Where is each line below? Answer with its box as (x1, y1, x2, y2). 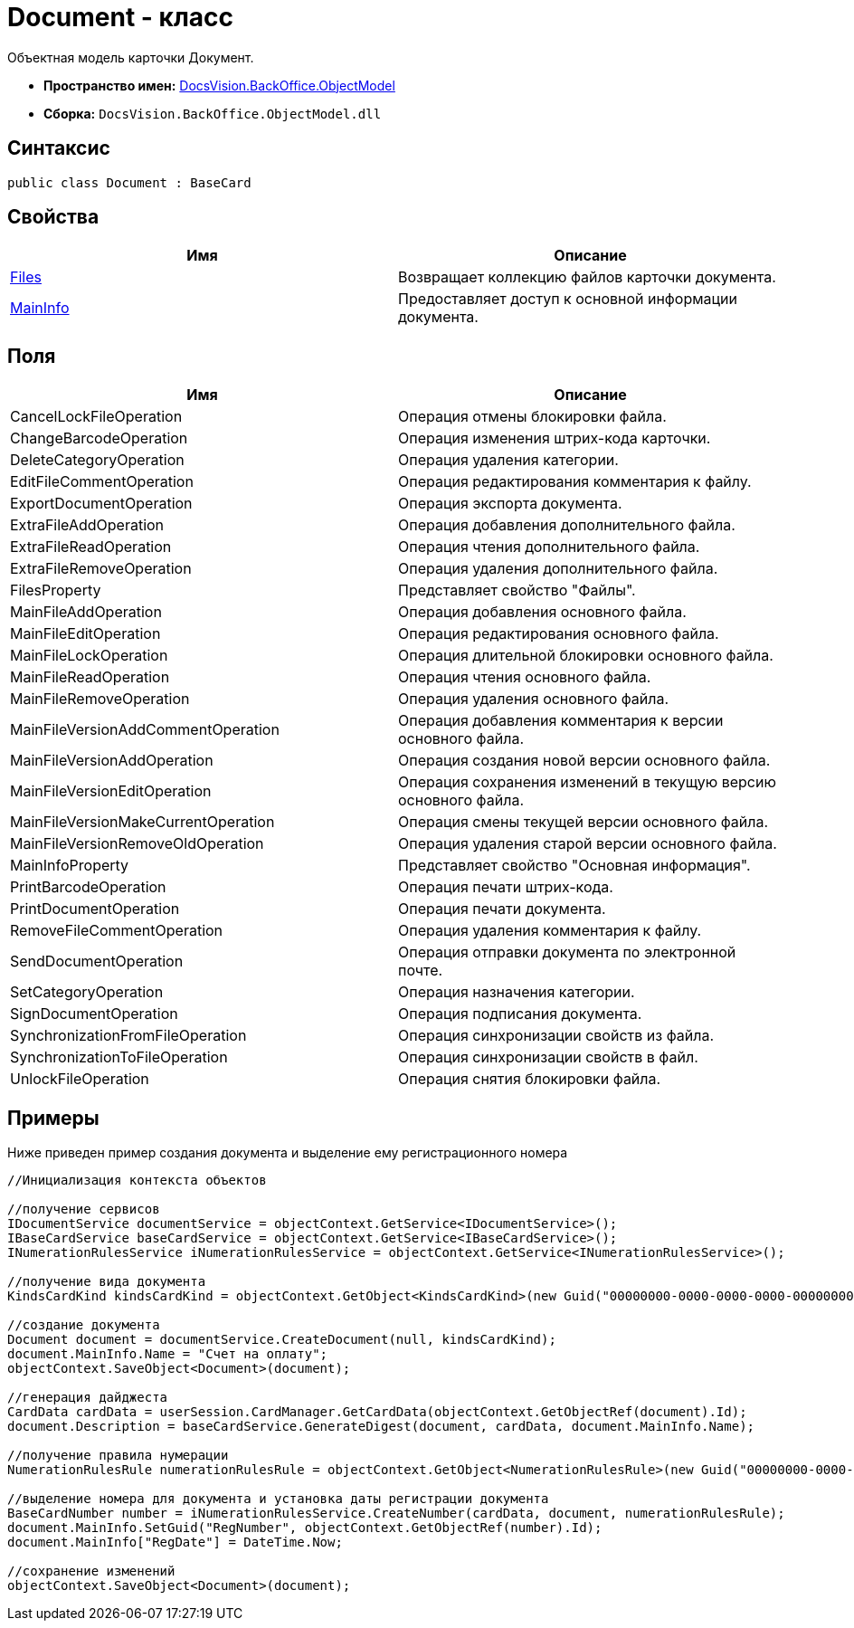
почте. (398, 961, 443, 980)
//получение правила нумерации (7, 1448, 229, 1463)
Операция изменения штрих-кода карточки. (398, 429, 711, 448)
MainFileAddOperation (10, 603, 162, 622)
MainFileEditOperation (10, 624, 161, 643)
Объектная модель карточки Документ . (7, 49, 254, 65)
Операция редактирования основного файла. (398, 624, 719, 643)
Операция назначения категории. (398, 983, 635, 1002)
